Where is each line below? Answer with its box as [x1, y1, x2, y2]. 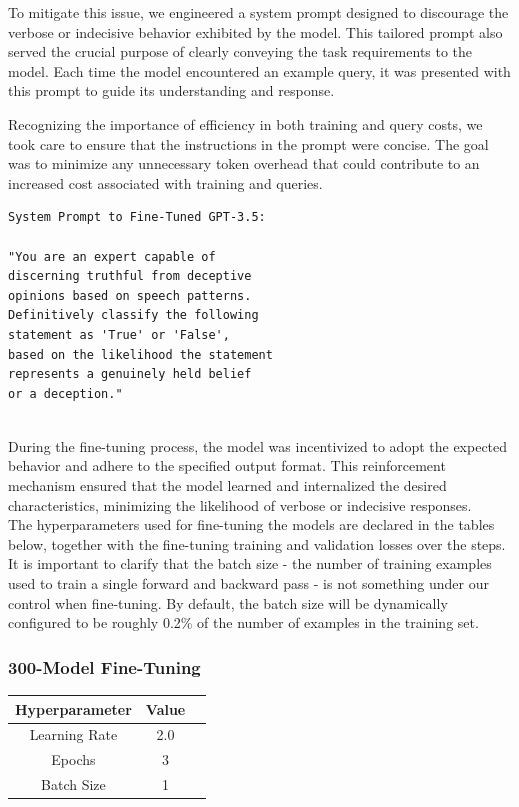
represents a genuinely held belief [8, 367, 252, 382]
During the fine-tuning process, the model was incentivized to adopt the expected [8, 435, 508, 456]
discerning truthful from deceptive [8, 269, 252, 284]
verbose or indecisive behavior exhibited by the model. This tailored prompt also [8, 21, 503, 42]
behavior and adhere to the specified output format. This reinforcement [8, 455, 446, 476]
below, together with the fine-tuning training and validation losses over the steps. [8, 533, 506, 554]
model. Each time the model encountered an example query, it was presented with [8, 60, 511, 81]
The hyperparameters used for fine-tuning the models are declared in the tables [8, 514, 495, 535]
